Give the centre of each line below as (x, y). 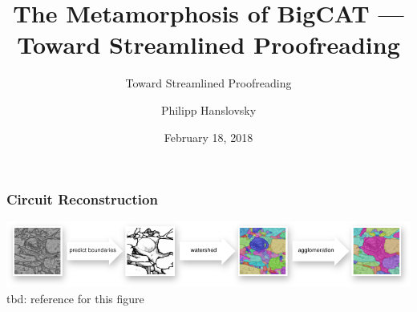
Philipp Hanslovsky (208, 109)
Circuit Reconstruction (82, 199)
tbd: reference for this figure (75, 298)
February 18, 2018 (208, 137)
